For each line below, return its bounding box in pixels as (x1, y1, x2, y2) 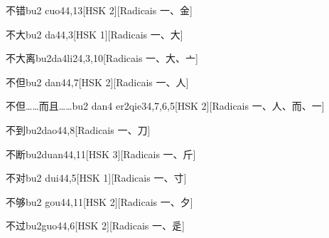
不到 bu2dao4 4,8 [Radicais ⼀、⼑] (6, 122, 151, 137)
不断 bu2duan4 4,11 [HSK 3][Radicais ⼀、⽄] (6, 146, 196, 161)
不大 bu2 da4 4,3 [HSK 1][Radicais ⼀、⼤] (6, 26, 183, 41)
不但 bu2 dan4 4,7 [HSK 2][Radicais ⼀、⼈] (6, 74, 189, 89)
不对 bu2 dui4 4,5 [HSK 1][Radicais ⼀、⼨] (6, 170, 187, 185)
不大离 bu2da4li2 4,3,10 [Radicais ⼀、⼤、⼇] (6, 51, 198, 66)
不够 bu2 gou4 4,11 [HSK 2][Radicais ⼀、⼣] (6, 194, 193, 209)
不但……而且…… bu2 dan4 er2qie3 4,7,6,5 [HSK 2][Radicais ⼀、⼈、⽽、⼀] (6, 98, 325, 113)
